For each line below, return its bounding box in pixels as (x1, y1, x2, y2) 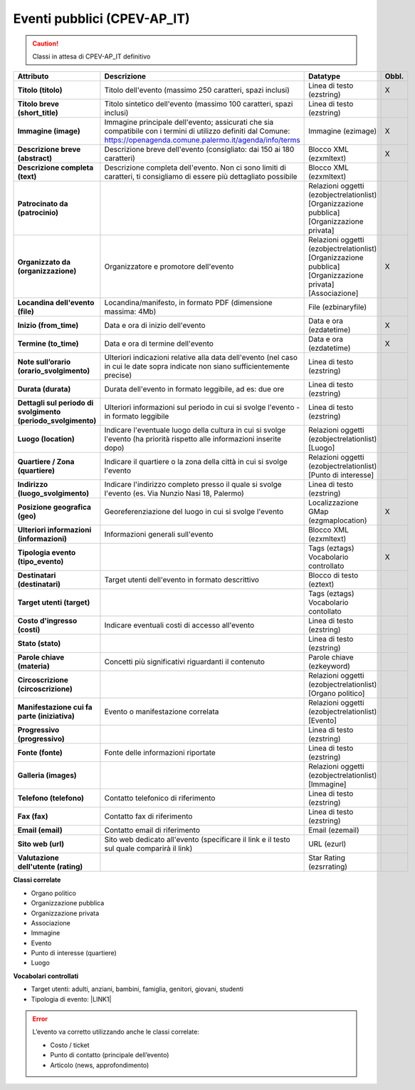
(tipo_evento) (17, 557, 64, 567)
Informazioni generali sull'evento (104, 530, 214, 540)
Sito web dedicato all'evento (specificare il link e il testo (104, 835, 291, 845)
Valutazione (17, 853, 60, 863)
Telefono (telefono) (17, 793, 85, 803)
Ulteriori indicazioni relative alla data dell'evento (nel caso (104, 353, 298, 363)
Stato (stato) (17, 639, 61, 649)
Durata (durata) (17, 384, 71, 394)
